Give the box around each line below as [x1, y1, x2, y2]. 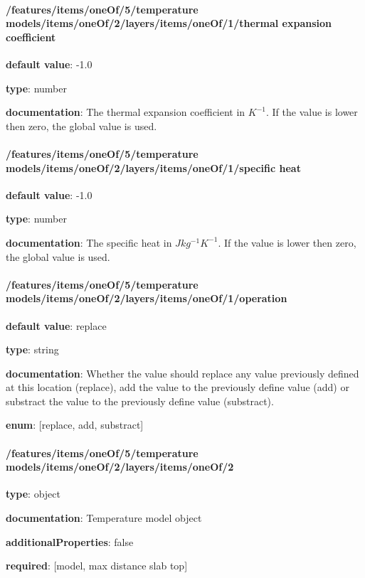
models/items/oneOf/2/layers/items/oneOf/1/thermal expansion [6, 16, 332, 31]
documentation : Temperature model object [6, 510, 202, 525]
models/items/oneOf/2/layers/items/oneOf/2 [6, 459, 234, 474]
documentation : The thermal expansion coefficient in [6, 105, 245, 119]
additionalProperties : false [6, 534, 134, 549]
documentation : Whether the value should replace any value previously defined [6, 365, 359, 380]
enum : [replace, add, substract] [6, 417, 144, 432]
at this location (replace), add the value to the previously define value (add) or [6, 380, 349, 395]
